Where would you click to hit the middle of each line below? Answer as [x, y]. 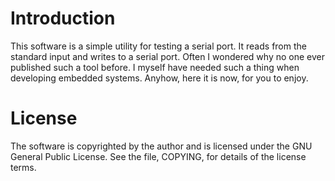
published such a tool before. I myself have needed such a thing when [155, 67]
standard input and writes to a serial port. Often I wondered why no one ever [167, 56]
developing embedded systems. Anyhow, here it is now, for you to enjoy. [159, 78]
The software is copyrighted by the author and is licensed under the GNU [161, 146]
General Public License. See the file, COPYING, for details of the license [158, 156]
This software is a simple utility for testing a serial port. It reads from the [158, 46]
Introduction [63, 18]
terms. [23, 167]
